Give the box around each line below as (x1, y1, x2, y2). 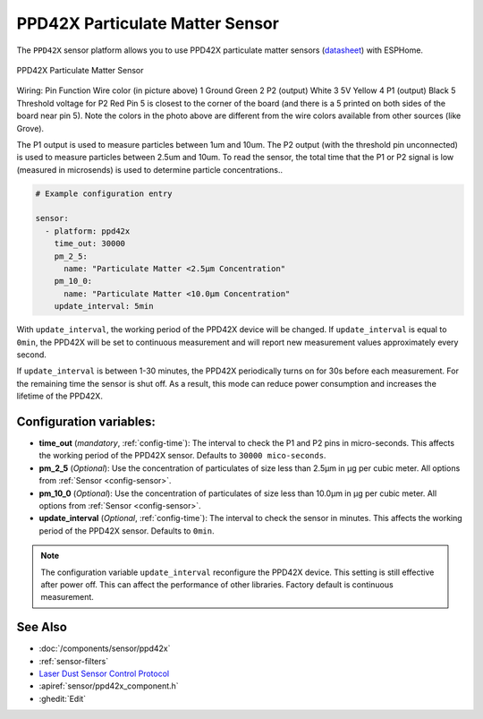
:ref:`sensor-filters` (38, 655, 109, 666)
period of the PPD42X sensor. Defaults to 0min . (38, 525, 215, 536)
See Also (16, 620, 67, 635)
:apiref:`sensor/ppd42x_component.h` (38, 680, 179, 691)
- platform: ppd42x (45, 226, 131, 236)
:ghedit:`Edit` (38, 693, 87, 704)
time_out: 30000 (54, 238, 125, 249)
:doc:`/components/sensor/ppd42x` (38, 643, 171, 654)
